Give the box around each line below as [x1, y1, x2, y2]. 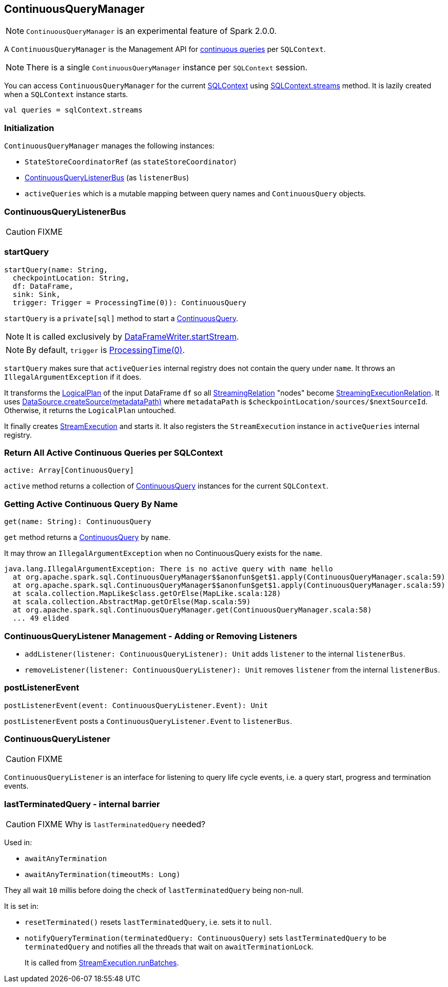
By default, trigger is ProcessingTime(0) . [26, 344, 185, 355]
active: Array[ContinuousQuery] [4, 466, 134, 475]
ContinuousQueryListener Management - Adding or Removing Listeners [4, 630, 298, 641]
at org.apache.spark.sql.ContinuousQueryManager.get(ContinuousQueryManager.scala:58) [12, 606, 372, 614]
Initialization [4, 122, 54, 133]
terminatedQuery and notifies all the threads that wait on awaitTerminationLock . [25, 942, 314, 952]
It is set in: [4, 902, 38, 911]
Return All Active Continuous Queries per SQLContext [4, 448, 223, 458]
